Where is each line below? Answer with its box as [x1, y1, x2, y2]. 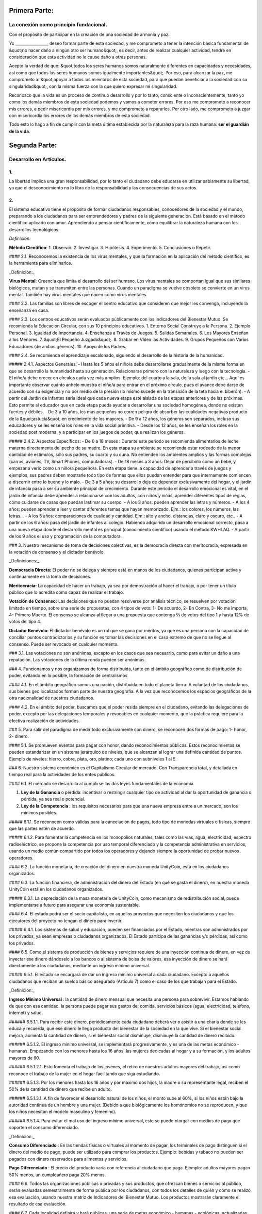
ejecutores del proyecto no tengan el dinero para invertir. [9, 918, 123, 924]
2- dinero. [9, 733, 29, 739]
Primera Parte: [9, 6, 54, 15]
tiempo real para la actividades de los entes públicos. [9, 772, 116, 777]
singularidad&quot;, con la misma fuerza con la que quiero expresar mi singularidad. [9, 83, 178, 89]
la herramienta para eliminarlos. [9, 260, 72, 266]
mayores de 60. [9, 1055, 41, 1061]
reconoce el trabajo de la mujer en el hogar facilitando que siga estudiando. [9, 1071, 160, 1077]
